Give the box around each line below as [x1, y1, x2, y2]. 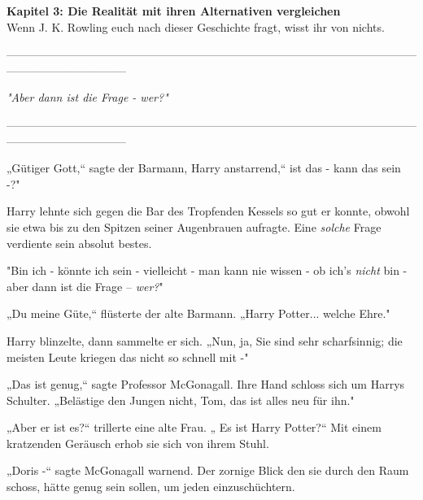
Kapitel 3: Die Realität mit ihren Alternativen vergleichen [7, 2, 341, 19]
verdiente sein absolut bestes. [7, 234, 152, 251]
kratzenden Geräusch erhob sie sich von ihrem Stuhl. [7, 434, 269, 451]
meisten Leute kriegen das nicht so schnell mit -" [7, 348, 249, 365]
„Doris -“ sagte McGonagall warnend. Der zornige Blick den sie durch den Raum [7, 462, 409, 479]
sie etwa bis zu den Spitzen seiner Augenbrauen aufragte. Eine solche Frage [7, 218, 382, 235]
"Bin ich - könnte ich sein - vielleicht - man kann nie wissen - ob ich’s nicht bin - [7, 262, 408, 279]
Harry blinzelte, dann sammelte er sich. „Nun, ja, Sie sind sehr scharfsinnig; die [7, 332, 403, 349]
